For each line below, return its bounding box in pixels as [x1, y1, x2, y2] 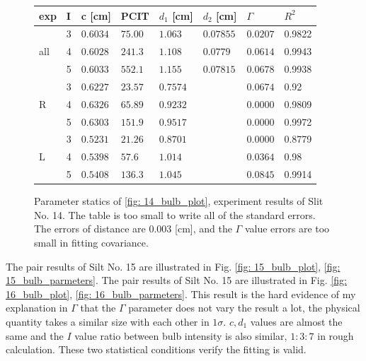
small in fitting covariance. [34, 235, 149, 249]
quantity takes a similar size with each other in [6, 314, 210, 329]
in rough [317, 328, 354, 343]
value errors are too [244, 221, 330, 236]
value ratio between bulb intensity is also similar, [74, 328, 287, 343]
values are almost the [250, 314, 343, 329]
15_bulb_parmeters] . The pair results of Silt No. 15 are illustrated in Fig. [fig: [6, 273, 347, 288]
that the [80, 300, 116, 315]
